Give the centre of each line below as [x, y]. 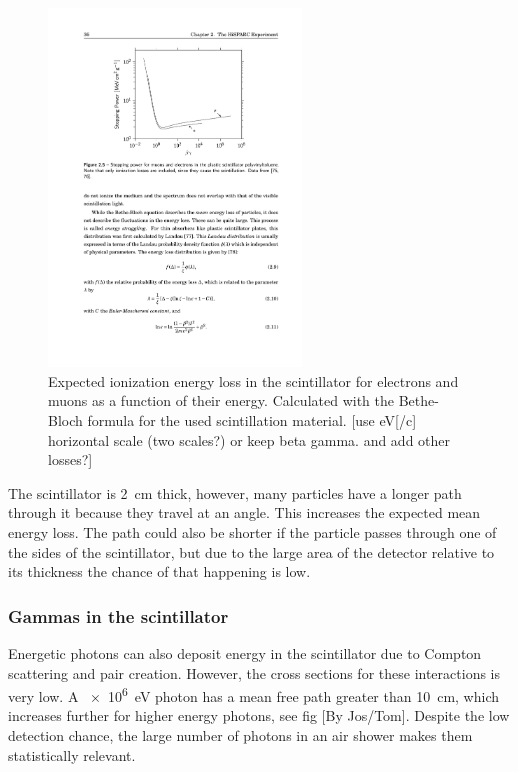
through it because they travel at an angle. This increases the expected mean [244, 512]
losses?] [70, 459]
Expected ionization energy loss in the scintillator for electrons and [253, 380]
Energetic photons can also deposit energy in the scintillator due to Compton [245, 653]
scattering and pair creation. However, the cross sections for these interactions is [254, 672]
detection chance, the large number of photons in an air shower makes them [240, 735]
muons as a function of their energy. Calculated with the [221, 400]
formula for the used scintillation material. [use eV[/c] [252, 420]
